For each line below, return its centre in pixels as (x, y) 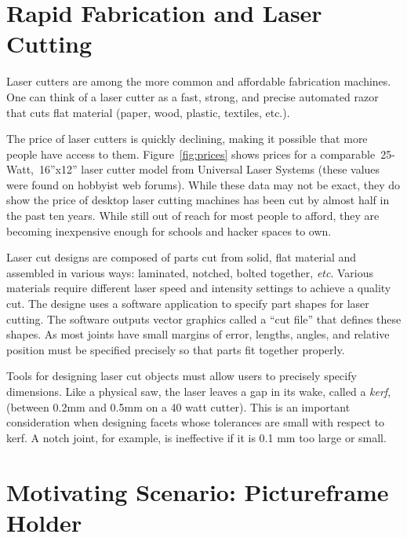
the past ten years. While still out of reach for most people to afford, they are (193, 216)
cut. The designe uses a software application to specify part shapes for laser (188, 304)
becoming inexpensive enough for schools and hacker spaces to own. (169, 231)
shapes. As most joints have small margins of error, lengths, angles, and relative (198, 334)
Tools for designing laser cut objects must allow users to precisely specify (182, 376)
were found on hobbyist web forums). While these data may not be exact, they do (203, 184)
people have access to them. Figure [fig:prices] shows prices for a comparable (191, 154)
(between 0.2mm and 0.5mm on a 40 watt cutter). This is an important (178, 406)
